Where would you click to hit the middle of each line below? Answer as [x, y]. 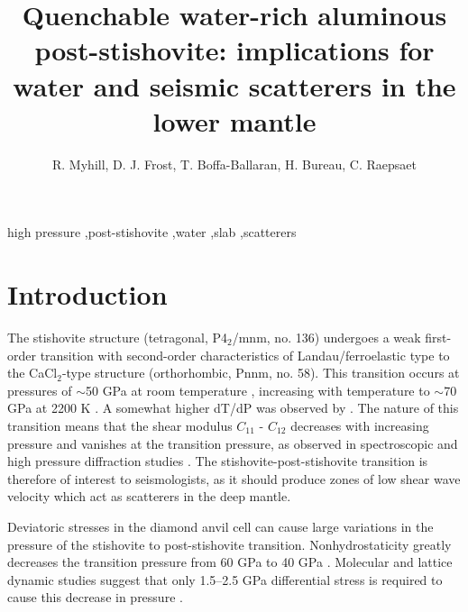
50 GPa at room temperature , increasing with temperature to [257, 390]
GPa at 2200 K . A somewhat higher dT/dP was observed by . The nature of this [233, 408]
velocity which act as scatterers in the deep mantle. [149, 496]
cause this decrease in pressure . [95, 597]
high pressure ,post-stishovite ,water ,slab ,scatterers [152, 232]
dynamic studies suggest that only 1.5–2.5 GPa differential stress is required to [225, 579]
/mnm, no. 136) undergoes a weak [326, 337]
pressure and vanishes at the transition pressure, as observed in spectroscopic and [233, 443]
